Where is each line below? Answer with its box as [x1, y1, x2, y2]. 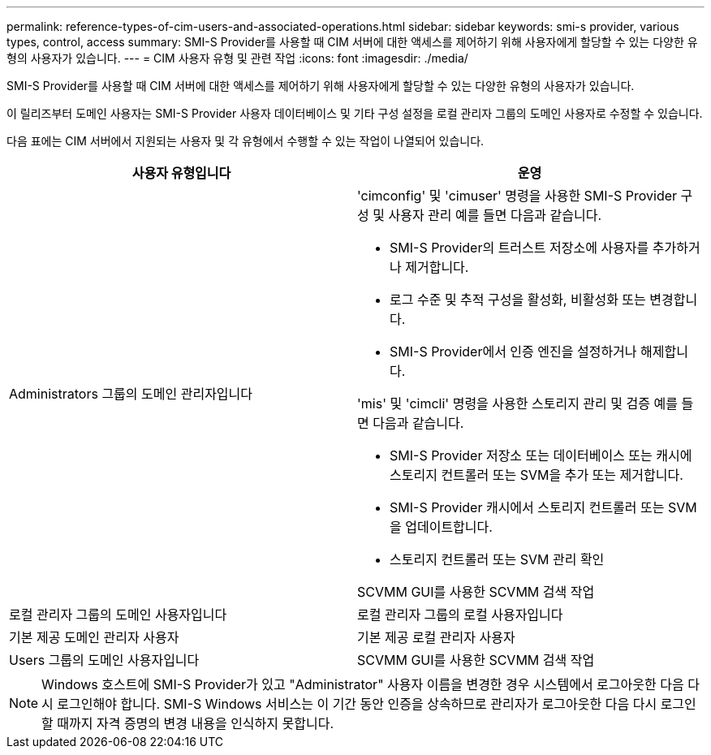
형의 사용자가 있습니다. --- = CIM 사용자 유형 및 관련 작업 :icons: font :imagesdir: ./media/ [6, 51, 468, 65]
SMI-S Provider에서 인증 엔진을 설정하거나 [390, 343, 637, 360]
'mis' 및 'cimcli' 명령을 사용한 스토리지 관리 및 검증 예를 [357, 395, 678, 412]
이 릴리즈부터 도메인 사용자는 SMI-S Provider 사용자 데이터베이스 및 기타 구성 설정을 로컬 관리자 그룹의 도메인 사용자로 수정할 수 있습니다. [6, 106, 703, 120]
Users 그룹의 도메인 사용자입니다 [9, 652, 200, 668]
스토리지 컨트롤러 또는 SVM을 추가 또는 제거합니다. [390, 467, 683, 483]
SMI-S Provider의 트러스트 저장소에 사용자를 [390, 239, 649, 256]
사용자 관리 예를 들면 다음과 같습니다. [388, 207, 602, 223]
